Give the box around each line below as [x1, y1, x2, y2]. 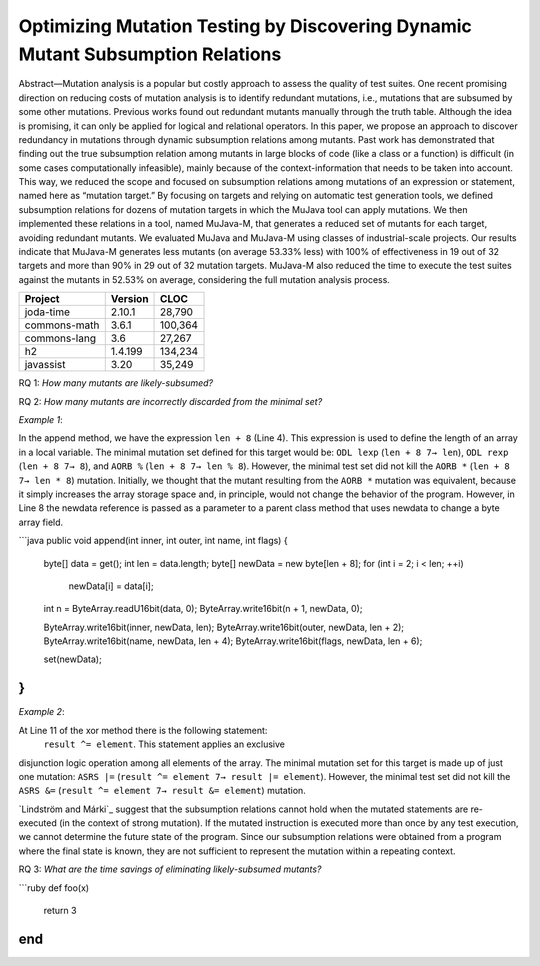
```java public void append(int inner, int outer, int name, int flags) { [18, 535, 289, 547]
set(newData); [43, 653, 102, 665]
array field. [18, 516, 64, 528]
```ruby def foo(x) [18, 881, 90, 894]
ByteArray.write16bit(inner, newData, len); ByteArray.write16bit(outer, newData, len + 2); [43, 621, 405, 633]
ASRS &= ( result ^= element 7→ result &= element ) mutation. [18, 785, 307, 797]
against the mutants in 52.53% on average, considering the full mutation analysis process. [18, 273, 390, 285]
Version [110, 292, 149, 306]
